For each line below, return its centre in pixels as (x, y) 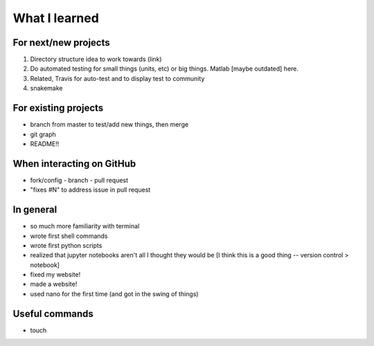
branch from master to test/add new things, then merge (109, 125)
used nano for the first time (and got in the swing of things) (114, 293)
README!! (45, 144)
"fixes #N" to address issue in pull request (90, 190)
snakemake (46, 88)
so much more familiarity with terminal (85, 226)
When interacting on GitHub (74, 164)
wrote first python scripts (66, 245)
